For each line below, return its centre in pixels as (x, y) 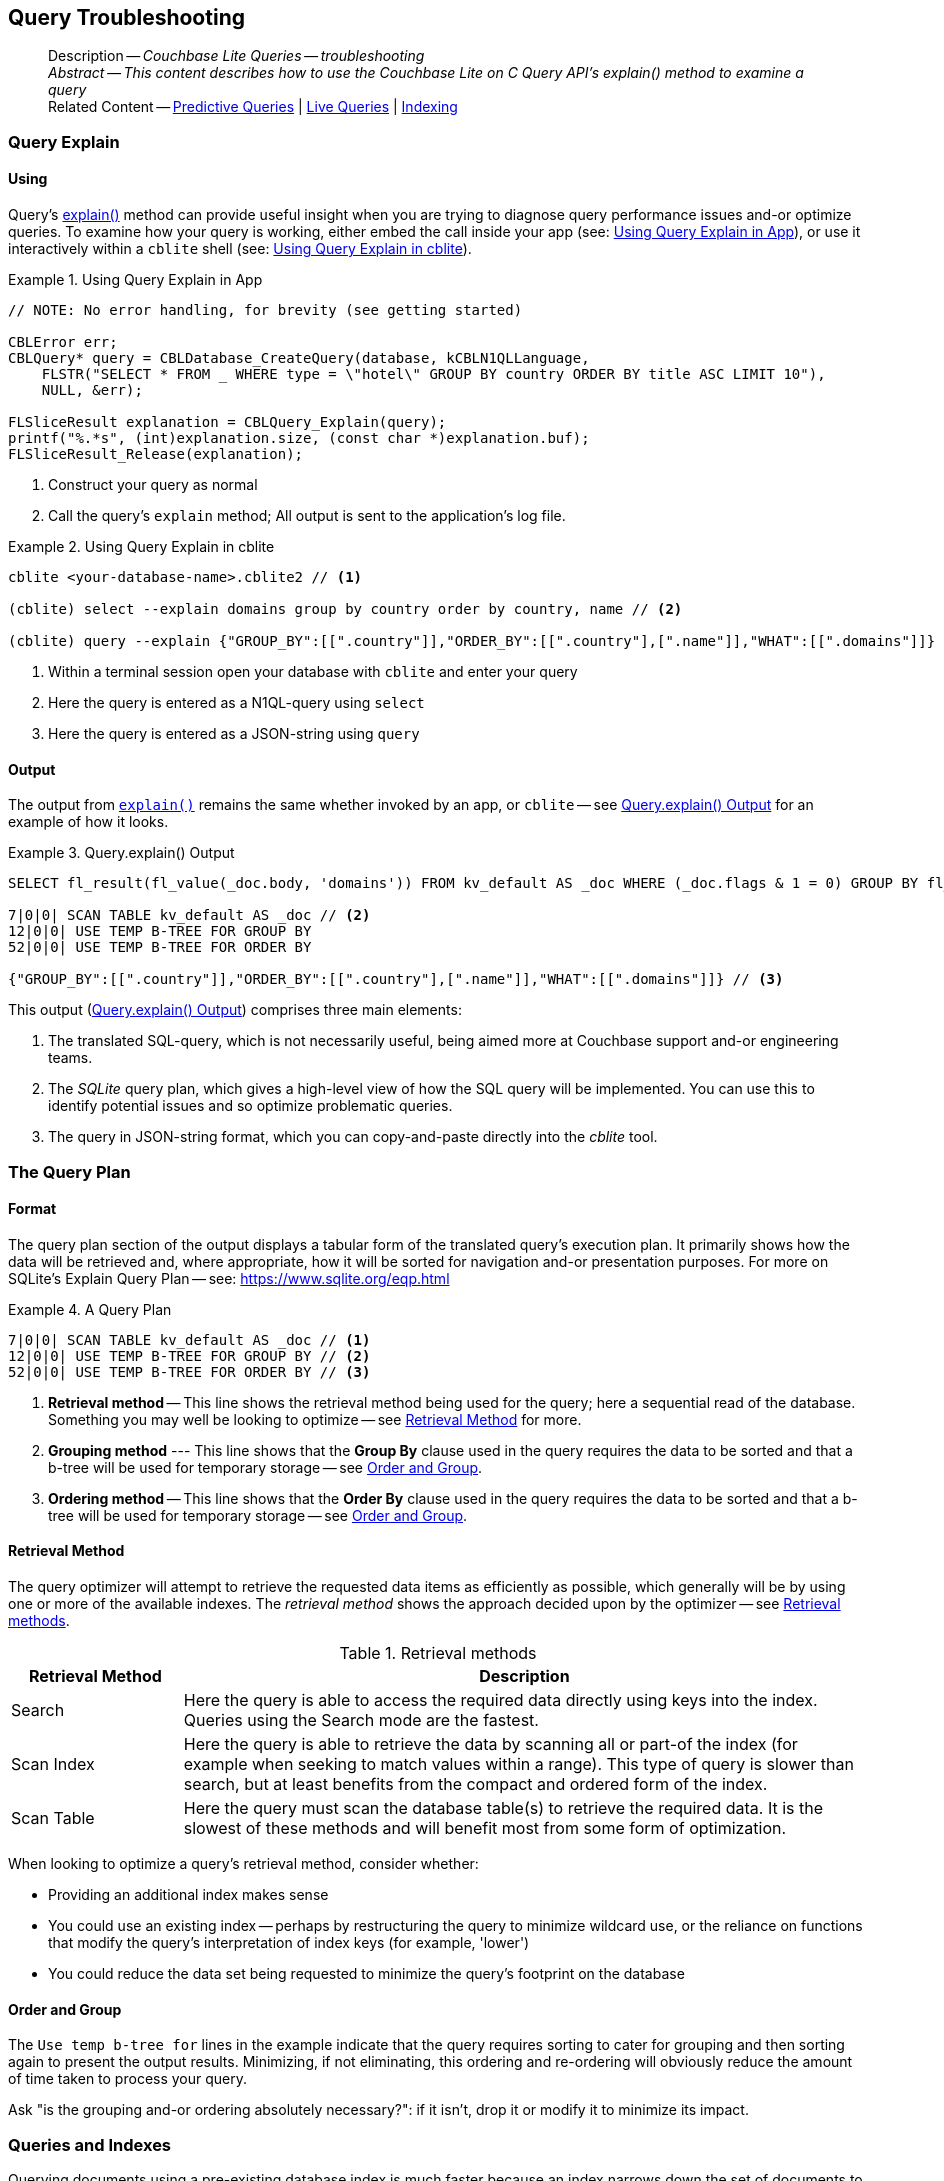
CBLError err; (63, 342)
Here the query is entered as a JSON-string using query (234, 734)
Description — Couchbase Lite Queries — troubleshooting (236, 56)
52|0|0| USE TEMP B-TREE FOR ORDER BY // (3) (189, 1371)
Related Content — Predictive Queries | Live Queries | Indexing (253, 107)
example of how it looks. (88, 822)
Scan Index (53, 1764)
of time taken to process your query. (128, 2079)
